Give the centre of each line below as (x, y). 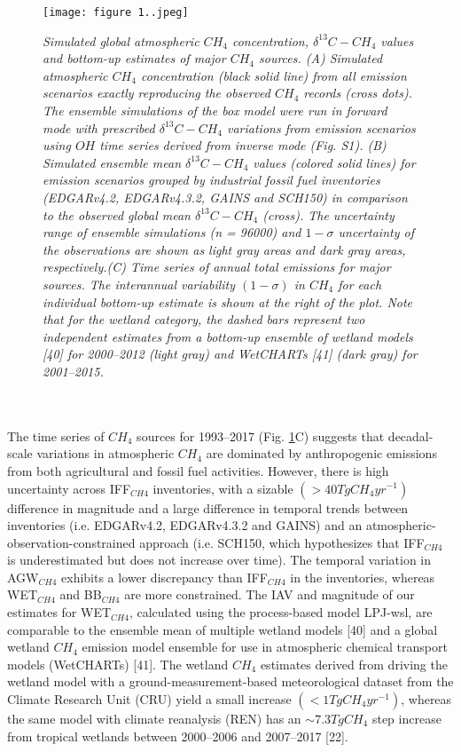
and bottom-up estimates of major (134, 58)
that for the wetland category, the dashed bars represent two (204, 319)
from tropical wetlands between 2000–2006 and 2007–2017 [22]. (178, 736)
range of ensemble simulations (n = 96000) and (172, 232)
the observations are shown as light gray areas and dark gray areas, (224, 249)
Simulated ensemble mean (112, 162)
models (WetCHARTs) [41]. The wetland (118, 664)
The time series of (56, 435)
